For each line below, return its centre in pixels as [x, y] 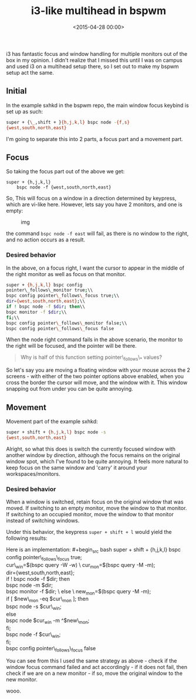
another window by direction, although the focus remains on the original [93, 455]
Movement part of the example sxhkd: [52, 422]
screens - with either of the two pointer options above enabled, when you [95, 377]
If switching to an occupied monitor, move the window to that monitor [90, 515]
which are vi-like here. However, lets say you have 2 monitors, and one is [94, 204]
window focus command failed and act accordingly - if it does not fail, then [97, 667]
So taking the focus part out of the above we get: [65, 172]
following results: [27, 538]
